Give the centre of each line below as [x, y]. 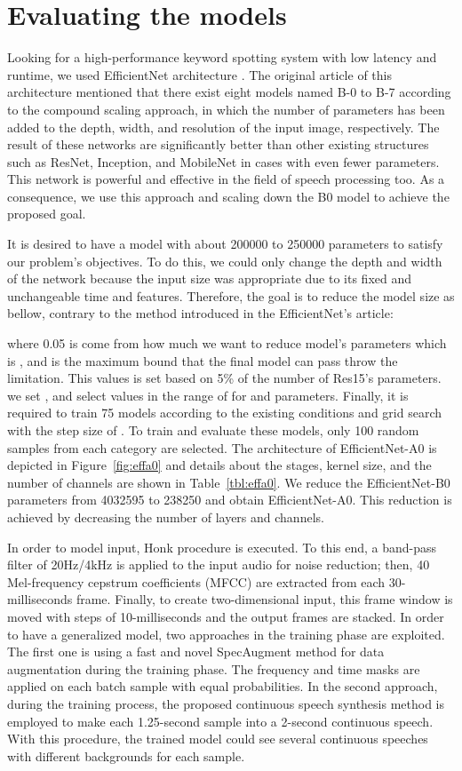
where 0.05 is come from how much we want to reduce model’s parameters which [227, 343]
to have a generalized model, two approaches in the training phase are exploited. [226, 634]
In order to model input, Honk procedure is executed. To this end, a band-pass [222, 547]
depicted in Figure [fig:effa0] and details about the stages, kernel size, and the [219, 465]
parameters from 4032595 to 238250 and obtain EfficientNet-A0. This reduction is [230, 500]
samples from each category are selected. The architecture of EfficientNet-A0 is [222, 447]
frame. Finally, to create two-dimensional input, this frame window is [264, 599]
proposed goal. [47, 214]
